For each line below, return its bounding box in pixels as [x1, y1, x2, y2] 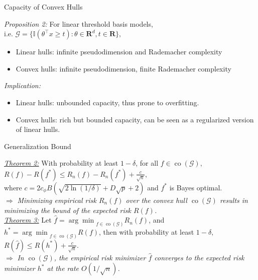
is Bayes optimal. [169, 182, 222, 192]
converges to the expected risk [154, 252, 244, 262]
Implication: [4, 80, 41, 91]
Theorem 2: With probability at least [4, 158, 118, 168]
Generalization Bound [4, 141, 71, 151]
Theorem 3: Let [4, 215, 52, 225]
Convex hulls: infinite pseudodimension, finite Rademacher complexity [16, 63, 231, 74]
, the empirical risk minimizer [54, 252, 146, 262]
